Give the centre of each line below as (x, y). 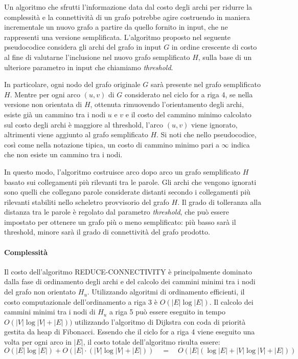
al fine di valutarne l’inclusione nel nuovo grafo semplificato (97, 57)
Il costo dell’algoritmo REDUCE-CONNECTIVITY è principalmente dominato (128, 271)
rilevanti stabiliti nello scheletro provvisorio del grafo (87, 202)
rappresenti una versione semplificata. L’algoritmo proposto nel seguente (117, 37)
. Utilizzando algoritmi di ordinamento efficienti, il (166, 292)
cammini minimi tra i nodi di (50, 312)
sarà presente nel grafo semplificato (205, 84)
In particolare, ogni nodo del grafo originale (72, 84)
